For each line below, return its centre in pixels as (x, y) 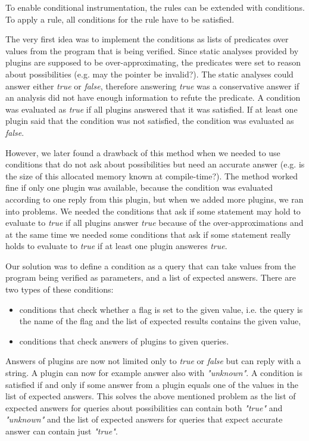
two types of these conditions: (60, 289)
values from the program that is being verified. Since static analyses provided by (152, 50)
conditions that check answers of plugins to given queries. (124, 341)
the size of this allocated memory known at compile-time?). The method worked (152, 176)
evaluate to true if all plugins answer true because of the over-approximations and (154, 223)
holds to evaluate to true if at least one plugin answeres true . (116, 246)
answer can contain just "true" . (62, 431)
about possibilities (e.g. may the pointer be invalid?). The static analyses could (149, 74)
